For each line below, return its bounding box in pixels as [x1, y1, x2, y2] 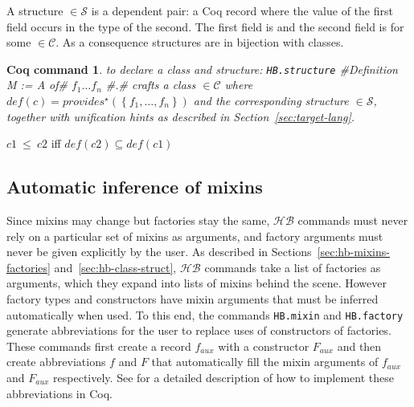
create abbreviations [6, 353, 106, 370]
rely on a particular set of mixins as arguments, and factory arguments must [6, 227, 383, 244]
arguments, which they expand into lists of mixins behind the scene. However [6, 275, 387, 291]
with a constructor [218, 337, 309, 354]
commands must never [297, 212, 408, 229]
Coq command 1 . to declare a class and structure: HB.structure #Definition [6, 60, 398, 77]
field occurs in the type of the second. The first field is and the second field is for [6, 18, 404, 35]
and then [337, 337, 382, 354]
